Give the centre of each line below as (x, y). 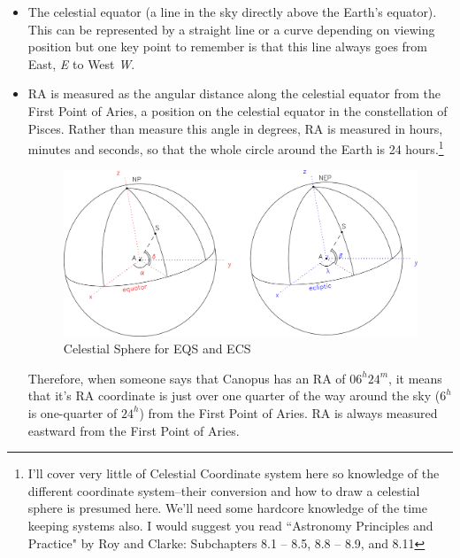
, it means (415, 378)
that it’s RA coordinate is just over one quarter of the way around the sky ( (234, 395)
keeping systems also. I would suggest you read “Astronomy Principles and (230, 525)
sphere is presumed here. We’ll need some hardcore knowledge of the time (227, 508)
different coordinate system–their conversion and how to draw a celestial (224, 490)
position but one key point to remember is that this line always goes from (228, 46)
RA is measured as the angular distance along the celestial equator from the (234, 93)
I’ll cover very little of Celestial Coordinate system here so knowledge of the (234, 473)
